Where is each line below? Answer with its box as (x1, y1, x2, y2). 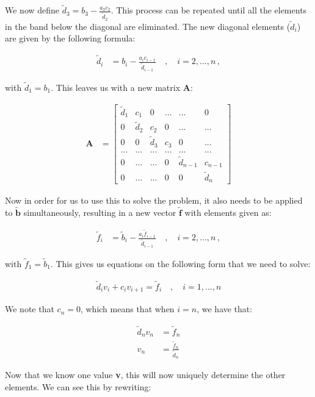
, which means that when (80, 302, 175, 315)
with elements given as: (184, 206, 272, 218)
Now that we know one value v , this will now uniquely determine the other (5, 368, 286, 381)
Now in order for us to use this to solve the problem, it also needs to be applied (5, 194, 303, 207)
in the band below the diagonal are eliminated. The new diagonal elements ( (5, 20, 291, 32)
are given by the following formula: (5, 32, 136, 45)
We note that (5, 302, 54, 315)
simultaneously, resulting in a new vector (23, 206, 176, 218)
